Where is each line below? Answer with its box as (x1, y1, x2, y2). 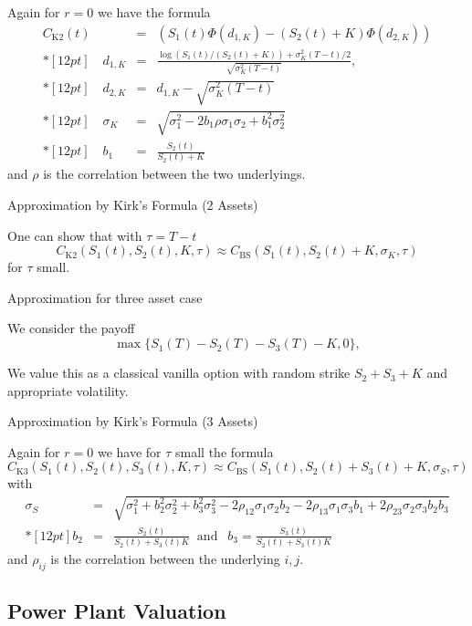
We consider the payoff (7, 318, 135, 338)
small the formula (175, 442, 274, 461)
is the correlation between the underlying (50, 549, 280, 569)
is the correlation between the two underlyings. (43, 164, 306, 183)
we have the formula (97, 3, 211, 21)
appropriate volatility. (7, 381, 129, 400)
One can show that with (7, 225, 142, 245)
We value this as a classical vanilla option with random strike (7, 363, 351, 382)
